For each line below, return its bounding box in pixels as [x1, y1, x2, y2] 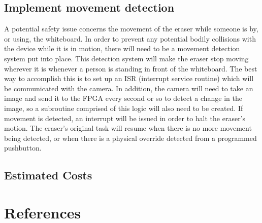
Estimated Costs [4, 167, 92, 183]
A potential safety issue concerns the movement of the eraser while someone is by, [4, 23, 258, 34]
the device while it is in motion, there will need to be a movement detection [4, 43, 240, 54]
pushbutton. [4, 142, 42, 153]
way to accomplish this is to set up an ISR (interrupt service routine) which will [4, 73, 254, 84]
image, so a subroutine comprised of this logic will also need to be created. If [4, 102, 243, 113]
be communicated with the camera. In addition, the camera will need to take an [4, 83, 253, 93]
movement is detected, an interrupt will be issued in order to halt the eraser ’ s [4, 113, 246, 123]
